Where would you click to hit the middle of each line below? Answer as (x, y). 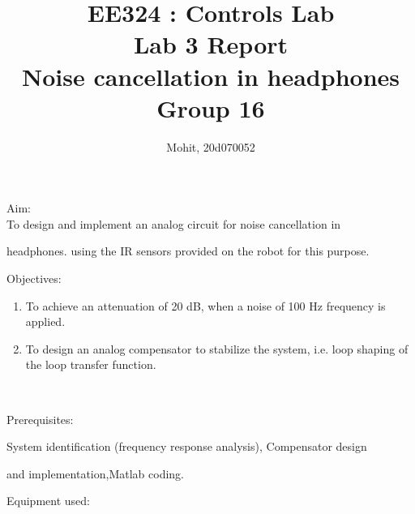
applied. (45, 321)
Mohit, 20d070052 (211, 146)
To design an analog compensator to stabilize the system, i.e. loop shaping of (217, 348)
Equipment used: (48, 501)
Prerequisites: (40, 419)
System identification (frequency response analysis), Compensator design (187, 446)
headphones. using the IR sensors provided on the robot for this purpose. (188, 251)
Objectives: (34, 278)
